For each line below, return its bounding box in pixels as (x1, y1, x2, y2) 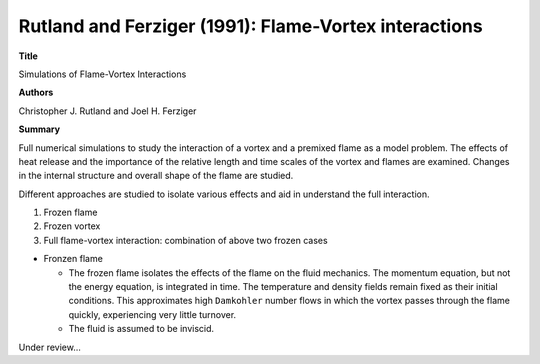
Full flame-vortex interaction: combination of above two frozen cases (43, 234, 329, 246)
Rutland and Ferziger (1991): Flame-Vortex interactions (18, 15, 484, 37)
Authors (18, 86, 54, 99)
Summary (18, 123, 60, 135)
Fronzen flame (43, 253, 104, 265)
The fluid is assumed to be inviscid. (68, 323, 215, 335)
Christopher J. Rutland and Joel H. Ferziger (18, 105, 197, 117)
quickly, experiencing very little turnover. (68, 308, 237, 320)
